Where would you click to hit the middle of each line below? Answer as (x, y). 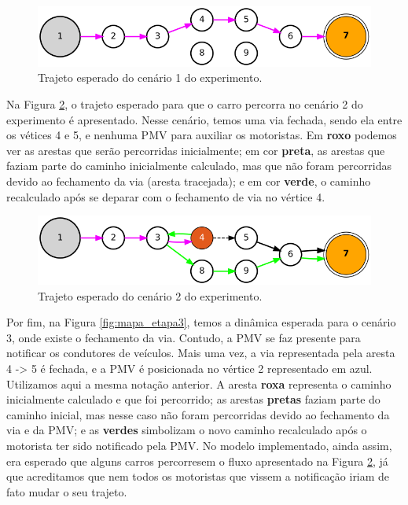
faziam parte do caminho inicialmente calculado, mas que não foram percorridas (199, 166)
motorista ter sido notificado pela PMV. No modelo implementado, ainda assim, (199, 446)
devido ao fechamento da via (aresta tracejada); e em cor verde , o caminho (189, 181)
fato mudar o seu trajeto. (67, 491)
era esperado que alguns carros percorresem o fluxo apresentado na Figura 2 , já (197, 461)
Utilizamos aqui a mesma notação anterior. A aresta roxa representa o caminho (199, 383)
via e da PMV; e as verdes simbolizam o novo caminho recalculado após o (187, 430)
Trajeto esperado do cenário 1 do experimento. (150, 77)
